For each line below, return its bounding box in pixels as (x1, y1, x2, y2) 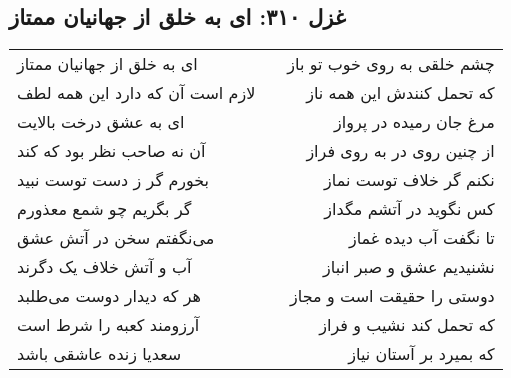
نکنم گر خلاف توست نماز (324, 168, 495, 192)
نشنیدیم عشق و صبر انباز (323, 255, 495, 279)
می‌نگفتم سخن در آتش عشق (17, 226, 215, 250)
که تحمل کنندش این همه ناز (306, 81, 495, 105)
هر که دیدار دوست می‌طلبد (17, 284, 202, 308)
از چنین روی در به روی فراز (306, 139, 495, 163)
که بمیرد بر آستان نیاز (348, 342, 495, 366)
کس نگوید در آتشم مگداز (324, 197, 495, 221)
